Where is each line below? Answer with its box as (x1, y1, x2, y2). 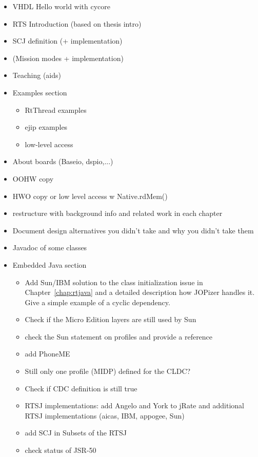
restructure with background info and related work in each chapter (12, 208, 223, 218)
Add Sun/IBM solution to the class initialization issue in (25, 276, 203, 287)
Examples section (12, 87, 67, 97)
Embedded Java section (12, 259, 87, 270)
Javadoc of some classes (12, 242, 87, 253)
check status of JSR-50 (25, 445, 96, 455)
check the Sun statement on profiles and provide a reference (25, 331, 213, 342)
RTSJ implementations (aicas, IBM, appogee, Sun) (25, 410, 185, 421)
